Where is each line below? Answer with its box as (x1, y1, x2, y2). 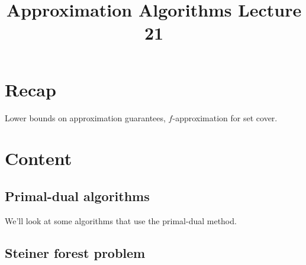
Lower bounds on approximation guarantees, (5, 111, 166, 124)
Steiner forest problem (5, 243, 146, 261)
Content (5, 146, 72, 170)
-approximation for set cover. (172, 111, 278, 124)
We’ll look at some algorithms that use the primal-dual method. (5, 214, 237, 227)
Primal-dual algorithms (5, 186, 150, 205)
